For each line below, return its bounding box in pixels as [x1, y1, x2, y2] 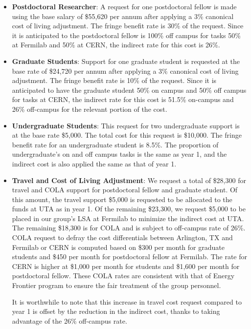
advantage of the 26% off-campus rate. [12, 315, 127, 326]
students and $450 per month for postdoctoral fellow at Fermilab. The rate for [12, 251, 247, 262]
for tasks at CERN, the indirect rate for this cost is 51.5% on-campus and [12, 94, 234, 104]
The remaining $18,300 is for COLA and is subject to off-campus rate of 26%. [12, 223, 246, 233]
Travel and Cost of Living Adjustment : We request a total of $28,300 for [12, 175, 246, 185]
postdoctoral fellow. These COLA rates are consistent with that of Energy [12, 270, 235, 281]
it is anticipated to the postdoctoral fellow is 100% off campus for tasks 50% [12, 30, 241, 40]
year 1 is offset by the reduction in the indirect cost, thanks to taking [12, 306, 220, 316]
